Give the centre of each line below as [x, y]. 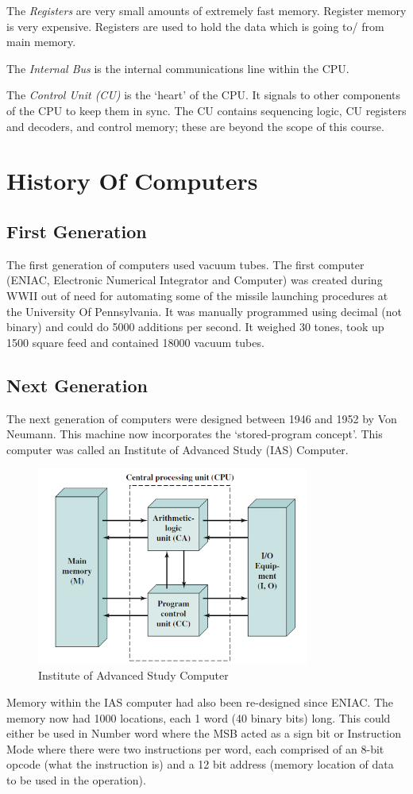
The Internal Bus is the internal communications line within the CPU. [178, 68]
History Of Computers [132, 181]
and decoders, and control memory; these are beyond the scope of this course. [195, 126]
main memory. [41, 42]
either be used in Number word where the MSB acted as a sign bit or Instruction [204, 733]
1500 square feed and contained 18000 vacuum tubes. [135, 342]
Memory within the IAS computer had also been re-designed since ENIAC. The [200, 701]
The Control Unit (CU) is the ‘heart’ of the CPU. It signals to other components [204, 95]
